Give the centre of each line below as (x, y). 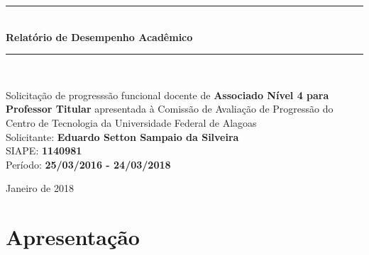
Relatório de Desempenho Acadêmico (99, 36)
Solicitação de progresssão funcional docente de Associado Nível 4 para (167, 95)
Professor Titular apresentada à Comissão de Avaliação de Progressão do (170, 109)
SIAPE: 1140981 (44, 151)
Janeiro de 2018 (40, 188)
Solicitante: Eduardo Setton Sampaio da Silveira (122, 136)
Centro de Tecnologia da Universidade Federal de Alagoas (131, 122)
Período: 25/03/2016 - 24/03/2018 (88, 164)
